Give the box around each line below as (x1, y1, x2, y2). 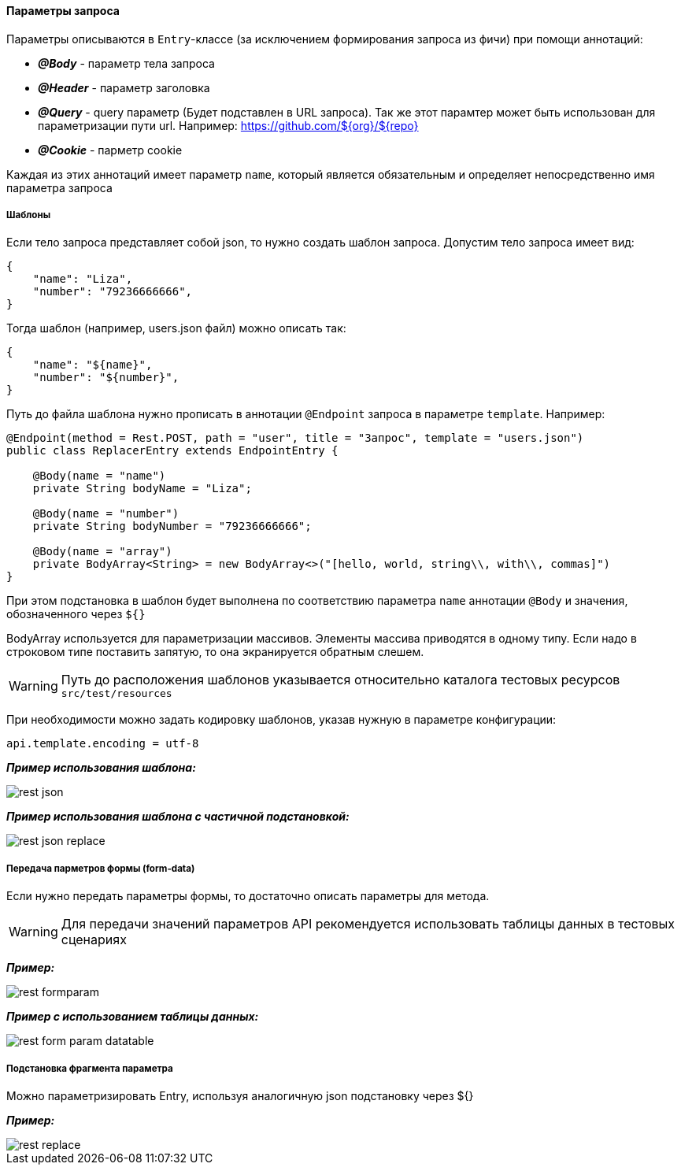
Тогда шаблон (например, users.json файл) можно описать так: (6, 321, 346, 335)
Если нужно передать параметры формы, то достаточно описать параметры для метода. (6, 889, 490, 903)
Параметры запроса (6, 4, 120, 17)
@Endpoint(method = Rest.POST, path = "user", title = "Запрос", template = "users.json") (6, 432, 584, 445)
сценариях (61, 932, 127, 948)
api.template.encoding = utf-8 (6, 737, 199, 750)
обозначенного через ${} (6, 607, 146, 621)
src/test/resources (61, 687, 172, 700)
